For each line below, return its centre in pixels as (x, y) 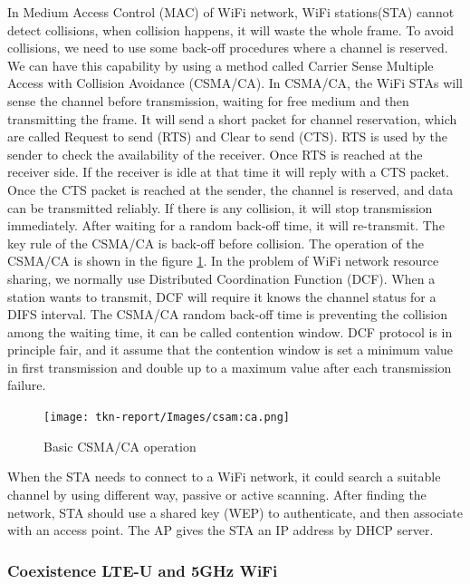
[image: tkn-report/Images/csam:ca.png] (167, 418)
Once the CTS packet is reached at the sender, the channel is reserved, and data (230, 189)
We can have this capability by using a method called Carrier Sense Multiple (221, 65)
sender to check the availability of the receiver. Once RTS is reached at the (215, 154)
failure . (27, 385)
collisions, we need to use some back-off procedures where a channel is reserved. (228, 48)
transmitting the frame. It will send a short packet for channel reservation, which (232, 118)
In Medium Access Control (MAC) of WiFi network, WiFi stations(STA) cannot (231, 12)
